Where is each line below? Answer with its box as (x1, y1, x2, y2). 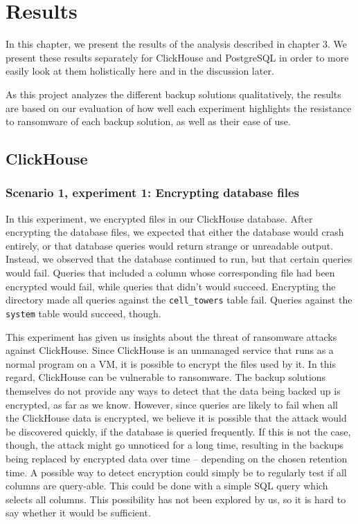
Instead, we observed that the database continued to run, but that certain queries (6, 252, 352, 266)
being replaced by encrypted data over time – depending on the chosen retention (6, 451, 348, 465)
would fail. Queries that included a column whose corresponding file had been (6, 265, 335, 280)
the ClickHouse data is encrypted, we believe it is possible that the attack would (6, 411, 347, 425)
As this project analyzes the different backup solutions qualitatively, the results (6, 86, 341, 101)
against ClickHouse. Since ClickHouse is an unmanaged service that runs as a (6, 343, 334, 357)
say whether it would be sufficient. (6, 505, 151, 520)
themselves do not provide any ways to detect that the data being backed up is (6, 383, 341, 397)
